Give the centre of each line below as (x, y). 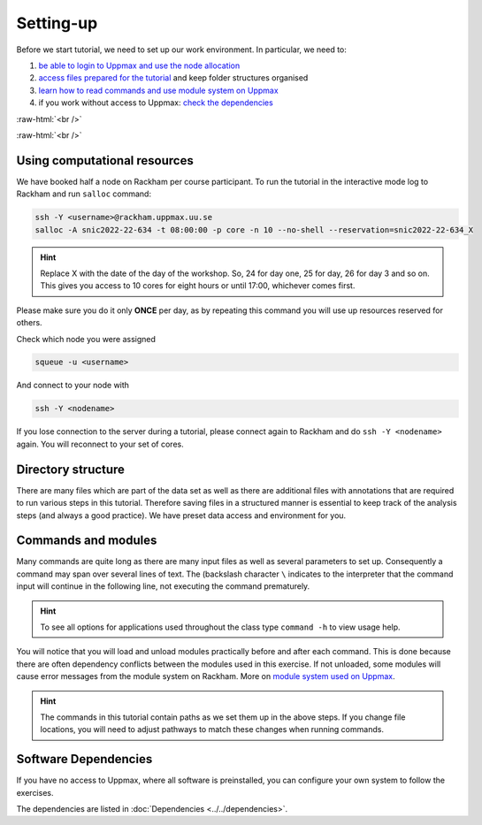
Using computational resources (105, 160)
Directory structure (71, 469)
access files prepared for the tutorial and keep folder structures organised (173, 78)
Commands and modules (87, 541)
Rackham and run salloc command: (84, 194)
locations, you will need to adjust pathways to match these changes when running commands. (212, 730)
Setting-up (57, 23)
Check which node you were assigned (86, 339)
